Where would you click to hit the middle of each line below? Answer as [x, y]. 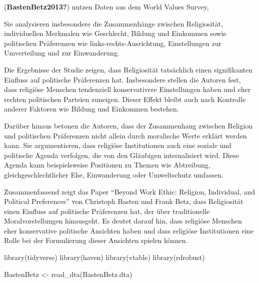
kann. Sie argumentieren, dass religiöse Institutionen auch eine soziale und [118, 145]
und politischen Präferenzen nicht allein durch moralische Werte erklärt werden [125, 135]
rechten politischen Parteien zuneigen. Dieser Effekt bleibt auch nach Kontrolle [125, 99]
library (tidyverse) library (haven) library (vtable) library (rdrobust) [104, 257]
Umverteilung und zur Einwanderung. [62, 53]
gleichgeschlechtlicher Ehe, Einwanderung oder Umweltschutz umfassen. [114, 174]
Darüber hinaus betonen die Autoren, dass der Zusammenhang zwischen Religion [128, 125]
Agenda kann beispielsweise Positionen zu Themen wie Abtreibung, [107, 165]
